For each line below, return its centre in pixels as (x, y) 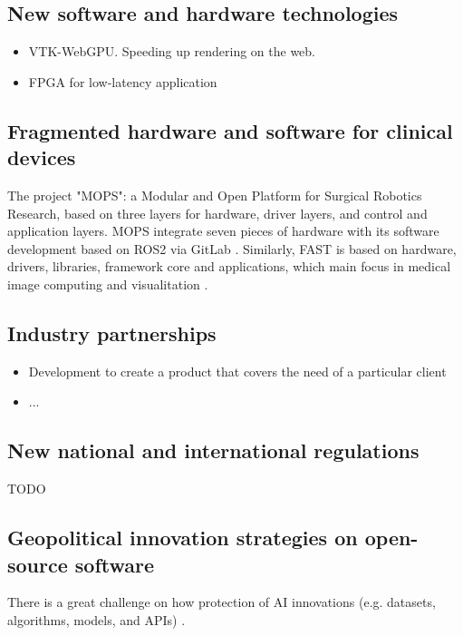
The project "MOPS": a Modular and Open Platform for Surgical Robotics (215, 195)
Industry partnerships (112, 333)
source (38, 564)
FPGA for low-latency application (123, 81)
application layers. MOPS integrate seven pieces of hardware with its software (223, 231)
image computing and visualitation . (108, 284)
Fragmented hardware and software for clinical (230, 130)
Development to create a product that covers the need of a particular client (237, 371)
